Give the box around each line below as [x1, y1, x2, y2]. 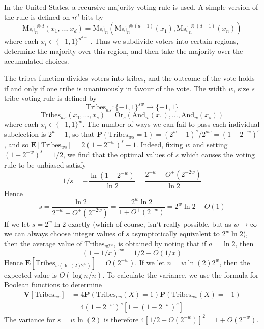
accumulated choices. [4, 56, 69, 66]
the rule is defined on [4, 11, 70, 22]
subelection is [4, 128, 46, 139]
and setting [192, 139, 228, 149]
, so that [68, 128, 95, 139]
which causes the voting [181, 149, 255, 159]
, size [233, 83, 249, 93]
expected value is [4, 269, 57, 280]
